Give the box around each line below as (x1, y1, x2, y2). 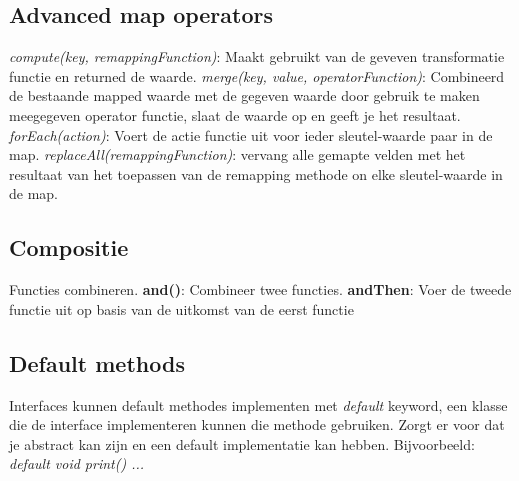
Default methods (9, 347, 185, 378)
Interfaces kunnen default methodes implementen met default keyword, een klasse (9, 394, 508, 415)
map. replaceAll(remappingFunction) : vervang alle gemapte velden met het (9, 144, 466, 165)
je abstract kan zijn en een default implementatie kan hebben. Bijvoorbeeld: (9, 433, 475, 454)
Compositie (9, 232, 129, 263)
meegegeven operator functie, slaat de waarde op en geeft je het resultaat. (9, 104, 461, 125)
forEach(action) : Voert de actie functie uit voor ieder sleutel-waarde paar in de (9, 124, 493, 145)
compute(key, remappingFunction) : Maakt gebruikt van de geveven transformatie (9, 46, 505, 67)
